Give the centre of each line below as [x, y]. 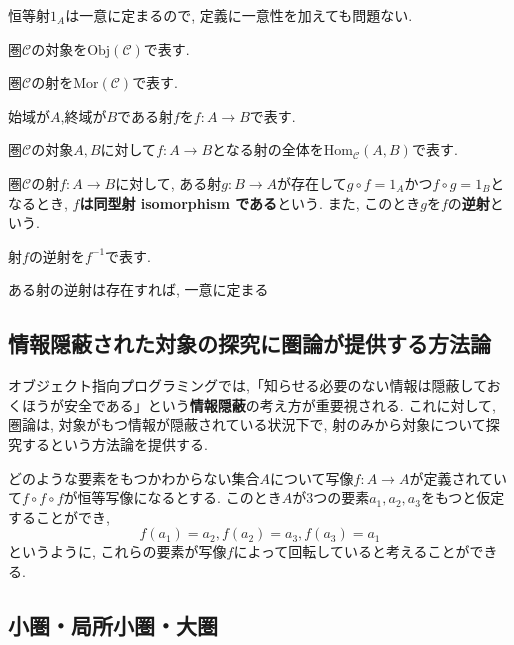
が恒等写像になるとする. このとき [172, 497]
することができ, [59, 516]
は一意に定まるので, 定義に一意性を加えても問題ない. [239, 15]
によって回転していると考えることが [351, 551]
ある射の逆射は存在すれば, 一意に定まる [138, 289]
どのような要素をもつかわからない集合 [134, 477]
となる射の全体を [268, 149]
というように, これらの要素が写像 [117, 551]
